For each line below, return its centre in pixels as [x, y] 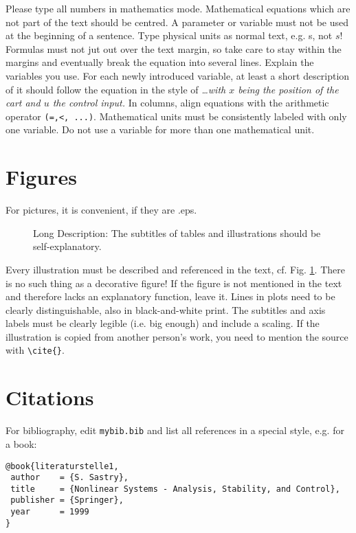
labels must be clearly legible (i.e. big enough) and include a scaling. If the [163, 323]
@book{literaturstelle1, [62, 466]
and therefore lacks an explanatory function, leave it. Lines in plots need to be [170, 296]
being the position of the [288, 89]
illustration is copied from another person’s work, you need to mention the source [177, 336]
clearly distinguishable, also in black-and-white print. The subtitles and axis [166, 309]
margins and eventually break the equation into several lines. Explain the [160, 62]
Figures [41, 177]
